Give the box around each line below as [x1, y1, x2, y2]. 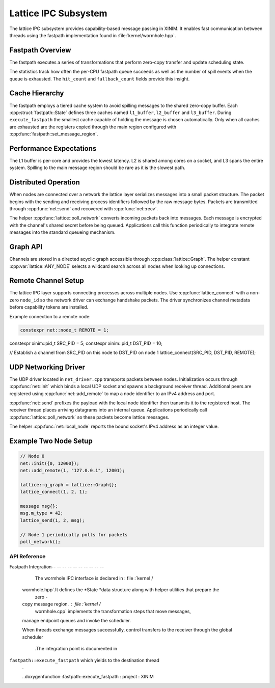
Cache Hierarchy [9, 89, 64, 98]
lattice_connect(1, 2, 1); [20, 489, 88, 495]
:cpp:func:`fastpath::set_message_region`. [9, 131, 98, 137]
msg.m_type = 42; [20, 510, 64, 516]
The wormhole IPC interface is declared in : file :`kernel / [35, 575, 153, 582]
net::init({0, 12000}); [20, 460, 80, 466]
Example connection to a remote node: [9, 313, 91, 319]
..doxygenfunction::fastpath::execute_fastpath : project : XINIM [22, 674, 154, 680]
